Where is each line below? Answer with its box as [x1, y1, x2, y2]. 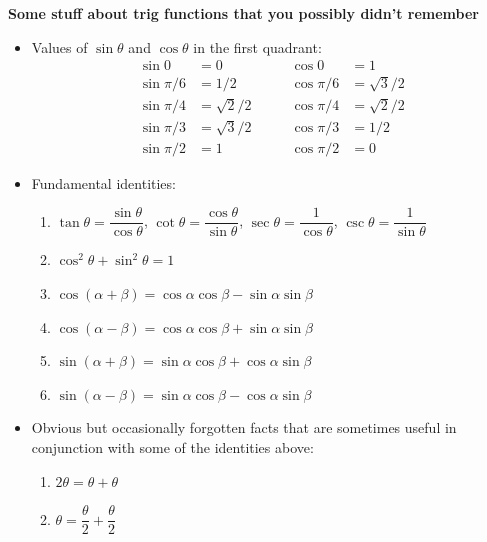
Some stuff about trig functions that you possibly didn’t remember [8, 3, 479, 23]
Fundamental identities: [31, 172, 176, 193]
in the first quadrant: [193, 36, 322, 57]
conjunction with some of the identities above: [31, 436, 314, 457]
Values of [31, 36, 88, 57]
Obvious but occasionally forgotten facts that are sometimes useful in [31, 417, 457, 438]
